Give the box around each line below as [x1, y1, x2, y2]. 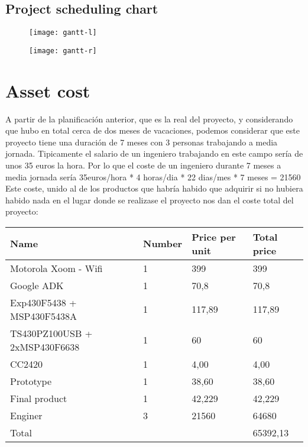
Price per [192, 229, 236, 244]
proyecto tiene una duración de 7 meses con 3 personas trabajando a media [5, 135, 278, 148]
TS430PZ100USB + [10, 326, 93, 340]
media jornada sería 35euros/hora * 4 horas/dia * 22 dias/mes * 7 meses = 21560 [5, 170, 301, 183]
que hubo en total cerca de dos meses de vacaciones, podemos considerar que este [5, 124, 300, 137]
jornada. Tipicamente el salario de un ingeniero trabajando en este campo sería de [5, 147, 303, 160]
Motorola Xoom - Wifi [10, 261, 103, 275]
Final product [10, 391, 67, 405]
